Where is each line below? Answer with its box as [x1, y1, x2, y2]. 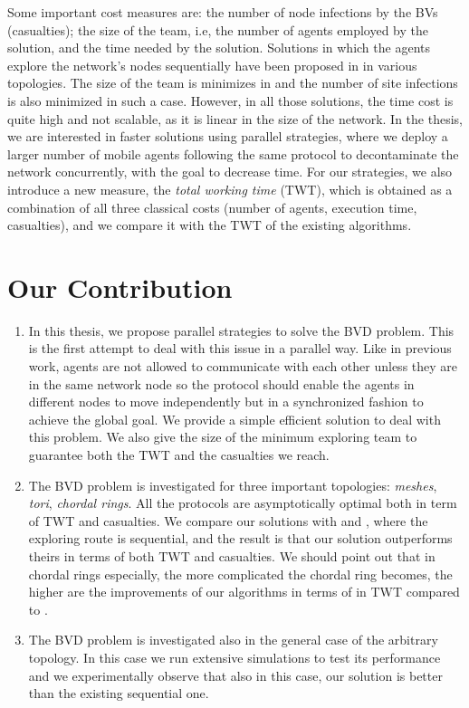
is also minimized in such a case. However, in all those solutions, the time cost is [7, 91, 454, 110]
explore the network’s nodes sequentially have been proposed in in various [7, 55, 417, 74]
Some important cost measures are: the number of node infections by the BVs [7, 3, 438, 21]
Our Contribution [7, 268, 233, 305]
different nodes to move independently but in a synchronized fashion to [28, 392, 424, 411]
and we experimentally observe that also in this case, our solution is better [28, 665, 443, 684]
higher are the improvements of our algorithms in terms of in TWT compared [28, 582, 460, 601]
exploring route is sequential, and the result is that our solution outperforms [28, 529, 453, 548]
